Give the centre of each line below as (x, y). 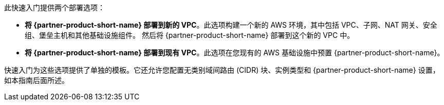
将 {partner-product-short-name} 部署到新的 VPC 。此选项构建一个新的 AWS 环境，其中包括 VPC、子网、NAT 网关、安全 (231, 25)
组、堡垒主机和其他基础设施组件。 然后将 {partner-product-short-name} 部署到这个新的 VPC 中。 (190, 35)
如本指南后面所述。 (36, 80)
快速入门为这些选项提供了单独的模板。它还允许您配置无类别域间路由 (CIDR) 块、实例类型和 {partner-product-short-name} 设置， (222, 70)
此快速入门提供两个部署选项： (54, 7)
